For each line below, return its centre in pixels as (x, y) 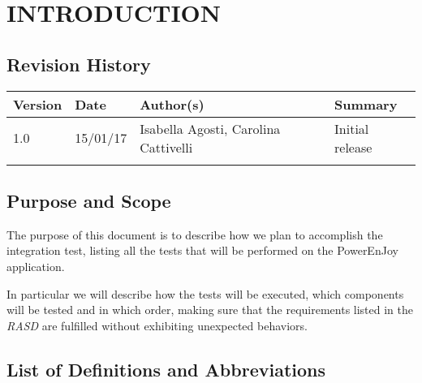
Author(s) (172, 104)
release (353, 147)
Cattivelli (166, 147)
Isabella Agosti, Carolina (210, 128)
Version (38, 104)
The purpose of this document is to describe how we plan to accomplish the (195, 234)
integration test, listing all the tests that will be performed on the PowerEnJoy (202, 250)
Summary (366, 104)
